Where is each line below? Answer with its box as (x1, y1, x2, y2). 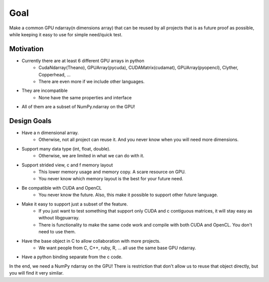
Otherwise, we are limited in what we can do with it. (38, 153, 144, 159)
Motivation (9, 45, 44, 53)
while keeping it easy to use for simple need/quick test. (9, 31, 123, 37)
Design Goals (9, 117, 52, 125)
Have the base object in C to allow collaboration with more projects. (21, 238, 161, 244)
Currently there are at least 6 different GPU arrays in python (21, 58, 144, 64)
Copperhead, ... (38, 71, 71, 77)
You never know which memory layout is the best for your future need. (38, 176, 184, 182)
